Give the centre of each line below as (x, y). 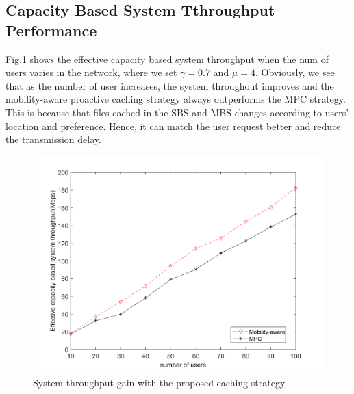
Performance (51, 30)
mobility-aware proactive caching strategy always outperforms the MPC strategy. (176, 99)
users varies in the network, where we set (91, 72)
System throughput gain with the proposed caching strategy (159, 383)
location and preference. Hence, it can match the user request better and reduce (173, 126)
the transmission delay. (53, 139)
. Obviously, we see (295, 72)
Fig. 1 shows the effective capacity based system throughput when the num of (167, 58)
